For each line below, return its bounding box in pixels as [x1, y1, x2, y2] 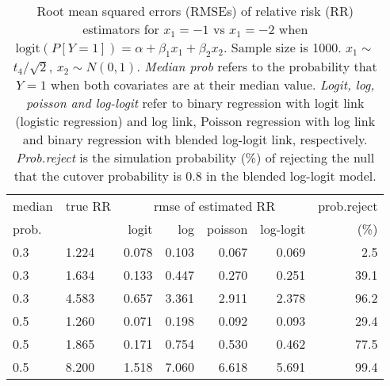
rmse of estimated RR [154, 197, 276, 216]
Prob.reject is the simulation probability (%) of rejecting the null [16, 148, 375, 167]
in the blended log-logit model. [206, 166, 377, 185]
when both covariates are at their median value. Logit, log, [51, 75, 375, 94]
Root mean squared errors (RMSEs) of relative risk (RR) [36, 2, 354, 20]
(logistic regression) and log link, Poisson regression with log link [15, 112, 376, 131]
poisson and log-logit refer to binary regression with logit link [25, 94, 365, 113]
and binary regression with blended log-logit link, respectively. [22, 130, 368, 149]
